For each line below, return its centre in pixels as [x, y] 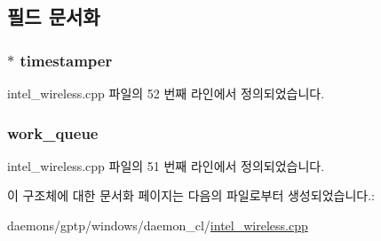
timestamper [66, 60]
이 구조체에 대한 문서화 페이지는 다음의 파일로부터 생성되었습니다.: [191, 195]
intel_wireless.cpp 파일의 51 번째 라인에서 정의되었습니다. [166, 165]
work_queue [53, 132]
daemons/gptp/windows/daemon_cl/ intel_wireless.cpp [158, 225]
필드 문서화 [54, 16]
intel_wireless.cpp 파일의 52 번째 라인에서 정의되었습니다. [166, 93]
